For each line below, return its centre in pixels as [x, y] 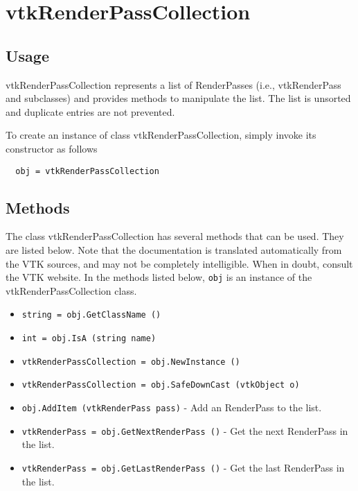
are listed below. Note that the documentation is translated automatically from [174, 250]
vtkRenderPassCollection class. [71, 290]
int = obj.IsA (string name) [89, 339]
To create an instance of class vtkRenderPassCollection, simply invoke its [161, 135]
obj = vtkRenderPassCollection [87, 171]
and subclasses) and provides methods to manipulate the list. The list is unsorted [178, 98]
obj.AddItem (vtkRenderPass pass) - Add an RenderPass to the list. [172, 407]
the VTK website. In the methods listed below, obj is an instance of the [159, 277]
